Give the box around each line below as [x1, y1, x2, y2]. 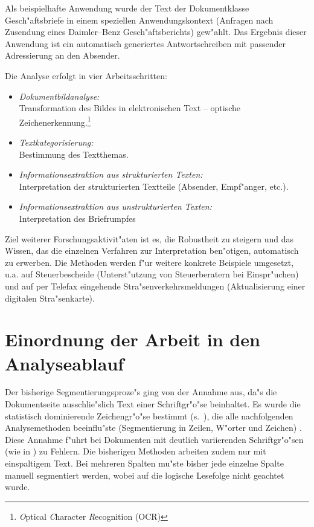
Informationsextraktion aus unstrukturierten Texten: [19, 200, 212, 213]
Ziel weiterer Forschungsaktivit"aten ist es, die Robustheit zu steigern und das [5, 232, 294, 245]
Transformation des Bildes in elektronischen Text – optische [19, 102, 241, 114]
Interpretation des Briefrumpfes [19, 212, 136, 224]
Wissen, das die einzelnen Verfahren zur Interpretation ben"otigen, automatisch [5, 244, 299, 257]
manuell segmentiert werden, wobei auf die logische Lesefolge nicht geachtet [5, 468, 284, 481]
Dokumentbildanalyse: [19, 89, 100, 102]
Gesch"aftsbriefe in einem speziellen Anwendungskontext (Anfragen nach [5, 13, 274, 26]
